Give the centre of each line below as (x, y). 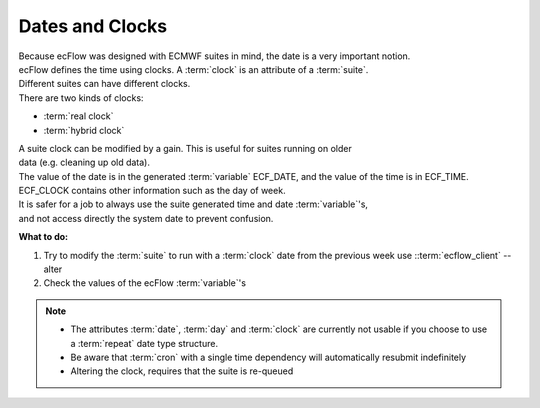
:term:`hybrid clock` (84, 130)
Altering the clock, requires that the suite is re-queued (182, 371)
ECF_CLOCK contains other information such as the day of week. (152, 191)
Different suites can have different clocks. (104, 84)
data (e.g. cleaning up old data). (84, 162)
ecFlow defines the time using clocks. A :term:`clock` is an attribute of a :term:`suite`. (193, 69)
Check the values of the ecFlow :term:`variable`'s (145, 283)
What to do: (43, 237)
